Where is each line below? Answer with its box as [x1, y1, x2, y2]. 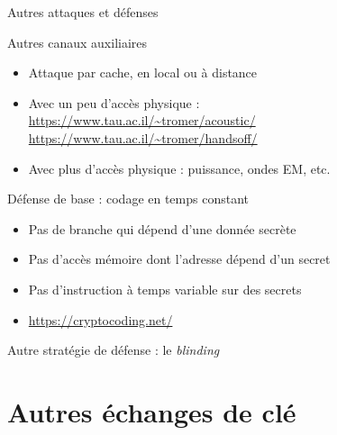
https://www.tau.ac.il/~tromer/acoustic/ [28, 111, 256, 130]
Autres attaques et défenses [7, 3, 159, 21]
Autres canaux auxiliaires [7, 32, 148, 51]
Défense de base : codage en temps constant [7, 189, 250, 208]
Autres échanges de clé [7, 393, 296, 430]
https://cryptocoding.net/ [28, 310, 173, 329]
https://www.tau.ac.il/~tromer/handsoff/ [28, 128, 258, 147]
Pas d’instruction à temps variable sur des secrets [28, 279, 302, 298]
